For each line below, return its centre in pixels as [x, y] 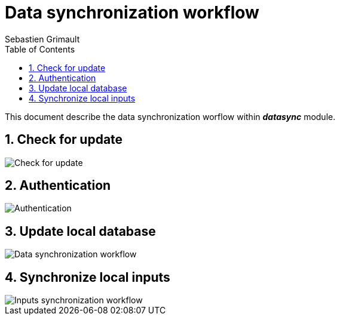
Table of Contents [40, 49]
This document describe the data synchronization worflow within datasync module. [170, 116]
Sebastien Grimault [42, 39]
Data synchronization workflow [132, 13]
